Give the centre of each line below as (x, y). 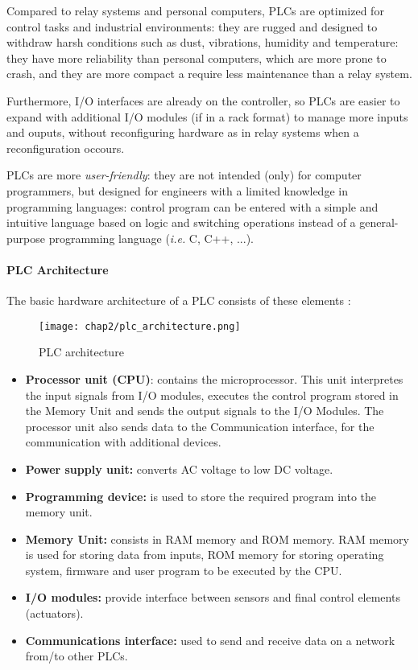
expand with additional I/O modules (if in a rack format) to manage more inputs (207, 116)
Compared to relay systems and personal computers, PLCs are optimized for (195, 10)
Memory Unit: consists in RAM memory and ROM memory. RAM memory (217, 538)
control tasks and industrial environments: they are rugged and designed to (192, 26)
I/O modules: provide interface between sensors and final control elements (213, 597)
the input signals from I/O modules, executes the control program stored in (212, 395)
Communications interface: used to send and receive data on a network (210, 640)
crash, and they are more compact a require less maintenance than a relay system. (209, 74)
